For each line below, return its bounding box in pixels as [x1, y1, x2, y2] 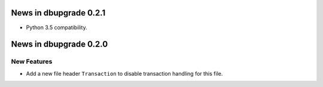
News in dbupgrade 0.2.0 [11, 39, 108, 49]
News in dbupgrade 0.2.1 [11, 8, 106, 18]
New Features [11, 57, 53, 66]
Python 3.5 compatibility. [26, 24, 87, 31]
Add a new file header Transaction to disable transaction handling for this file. [26, 70, 223, 77]
